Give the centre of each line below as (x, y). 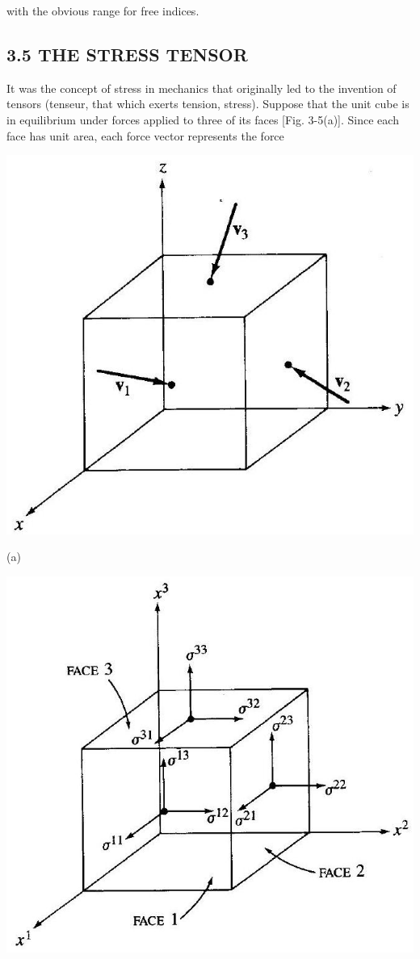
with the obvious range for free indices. (103, 10)
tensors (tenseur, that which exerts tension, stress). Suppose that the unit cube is (208, 104)
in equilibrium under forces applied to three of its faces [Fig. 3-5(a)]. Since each (203, 119)
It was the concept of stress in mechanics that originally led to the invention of (202, 88)
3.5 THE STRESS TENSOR (127, 54)
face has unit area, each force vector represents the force (145, 135)
